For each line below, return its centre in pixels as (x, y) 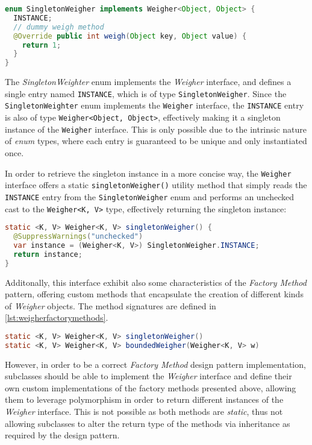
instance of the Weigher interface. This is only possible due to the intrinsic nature (156, 129)
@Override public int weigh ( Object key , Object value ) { (130, 36)
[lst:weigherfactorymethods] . (57, 317)
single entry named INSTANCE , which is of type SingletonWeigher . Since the (146, 93)
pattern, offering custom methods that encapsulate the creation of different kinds (154, 294)
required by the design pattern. (62, 435)
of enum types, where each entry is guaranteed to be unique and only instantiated (156, 141)
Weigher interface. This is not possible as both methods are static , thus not (144, 412)
